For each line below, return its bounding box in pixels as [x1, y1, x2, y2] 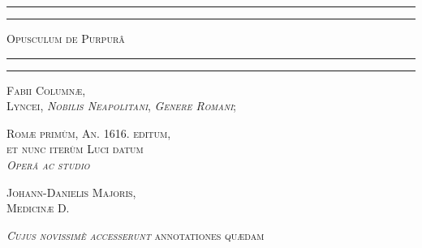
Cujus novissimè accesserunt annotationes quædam [6, 226, 265, 243]
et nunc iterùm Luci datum [6, 140, 144, 157]
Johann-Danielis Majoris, [6, 183, 136, 200]
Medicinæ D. [6, 199, 70, 216]
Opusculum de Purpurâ [6, 30, 125, 46]
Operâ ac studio [6, 156, 90, 173]
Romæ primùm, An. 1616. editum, [6, 124, 171, 141]
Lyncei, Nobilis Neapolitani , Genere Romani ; [6, 97, 236, 114]
